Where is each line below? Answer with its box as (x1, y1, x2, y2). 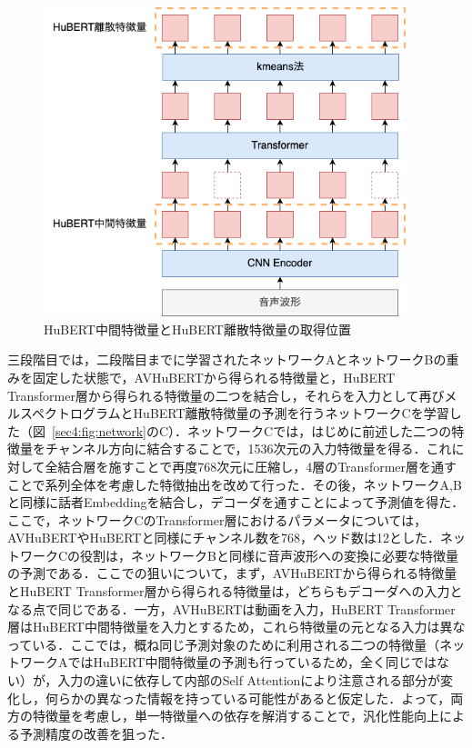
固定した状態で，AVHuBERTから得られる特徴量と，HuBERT (32, 367, 396, 386)
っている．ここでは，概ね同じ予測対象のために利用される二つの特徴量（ (7, 634, 440, 653)
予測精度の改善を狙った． (19, 723, 173, 743)
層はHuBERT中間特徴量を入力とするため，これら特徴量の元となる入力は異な (7, 617, 466, 636)
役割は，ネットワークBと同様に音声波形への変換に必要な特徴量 (80, 545, 459, 564)
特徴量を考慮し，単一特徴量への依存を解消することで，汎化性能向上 (32, 706, 440, 725)
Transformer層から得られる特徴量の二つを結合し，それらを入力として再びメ (7, 385, 457, 404)
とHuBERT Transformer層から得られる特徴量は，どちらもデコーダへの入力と (7, 582, 463, 601)
